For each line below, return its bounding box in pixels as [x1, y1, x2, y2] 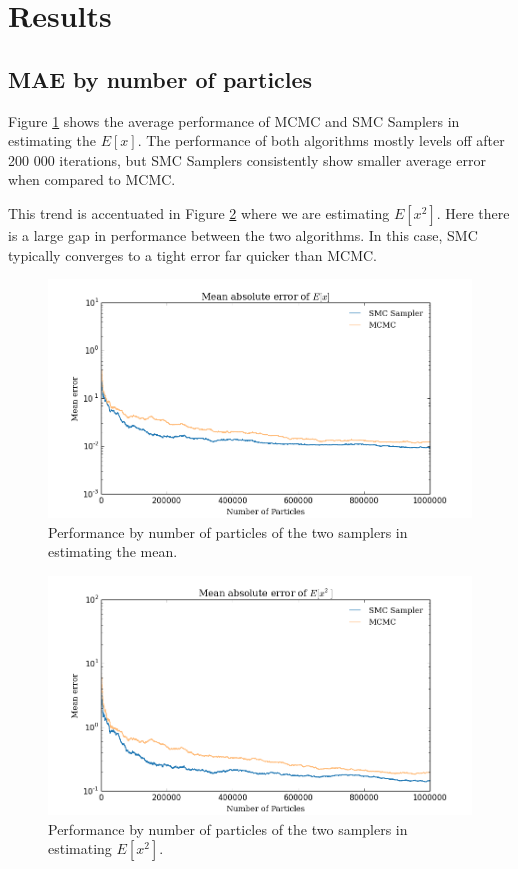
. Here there [436, 202, 510, 223]
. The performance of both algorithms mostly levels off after [137, 130, 505, 151]
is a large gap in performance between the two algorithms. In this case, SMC [8, 224, 478, 245]
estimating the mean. [48, 541, 178, 562]
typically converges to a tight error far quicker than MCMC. [8, 244, 377, 265]
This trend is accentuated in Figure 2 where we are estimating [8, 202, 390, 223]
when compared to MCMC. [8, 169, 176, 190]
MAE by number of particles [8, 63, 313, 94]
